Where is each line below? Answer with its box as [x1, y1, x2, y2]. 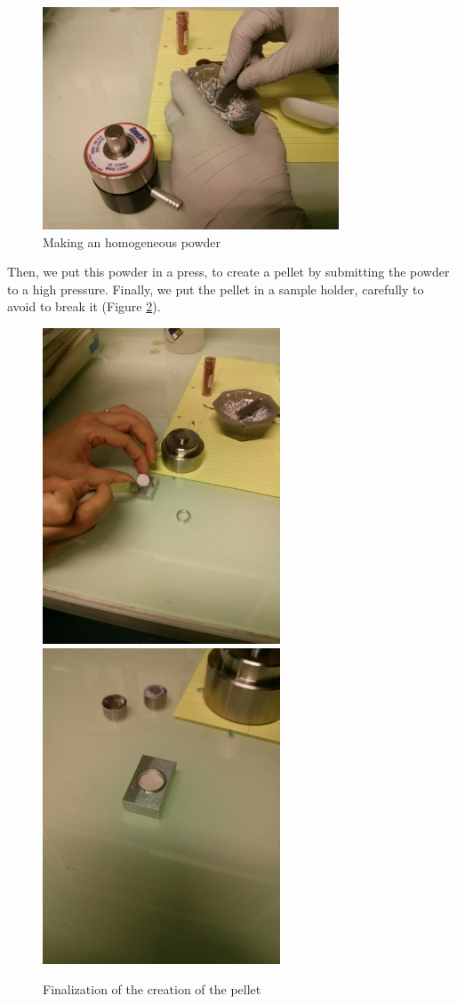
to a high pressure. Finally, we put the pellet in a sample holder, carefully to [7, 279, 424, 298]
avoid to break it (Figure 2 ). [7, 297, 161, 316]
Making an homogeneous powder [43, 232, 221, 251]
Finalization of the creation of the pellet [43, 979, 261, 998]
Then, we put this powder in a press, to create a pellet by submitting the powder [7, 262, 450, 281]
